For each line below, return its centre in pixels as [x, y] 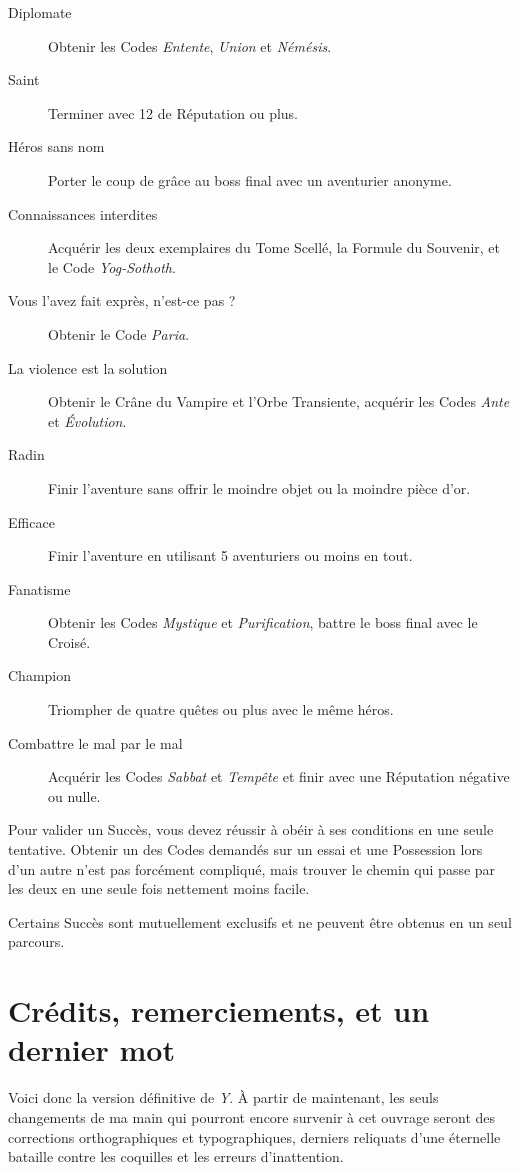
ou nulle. [74, 795]
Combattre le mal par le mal [95, 742]
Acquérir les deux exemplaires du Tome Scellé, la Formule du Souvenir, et [274, 247]
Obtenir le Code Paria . [119, 333]
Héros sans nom [56, 146]
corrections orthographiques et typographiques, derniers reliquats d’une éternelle [254, 1136]
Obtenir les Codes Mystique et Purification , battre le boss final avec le [263, 622]
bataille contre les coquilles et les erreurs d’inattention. [176, 1156]
